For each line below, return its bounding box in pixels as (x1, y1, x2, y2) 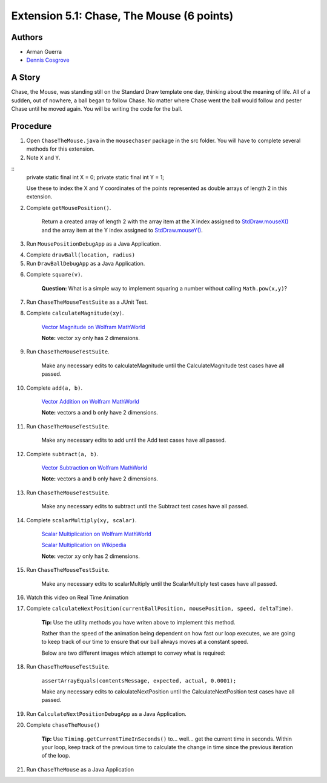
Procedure (11, 121, 52, 131)
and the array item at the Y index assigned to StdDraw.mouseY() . (41, 226, 203, 234)
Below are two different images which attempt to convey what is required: (41, 649, 226, 657)
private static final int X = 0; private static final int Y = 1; (26, 173, 165, 181)
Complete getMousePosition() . (26, 204, 111, 211)
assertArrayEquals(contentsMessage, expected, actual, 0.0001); (41, 677, 237, 684)
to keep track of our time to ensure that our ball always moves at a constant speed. (41, 638, 248, 646)
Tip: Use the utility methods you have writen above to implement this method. (41, 618, 236, 626)
